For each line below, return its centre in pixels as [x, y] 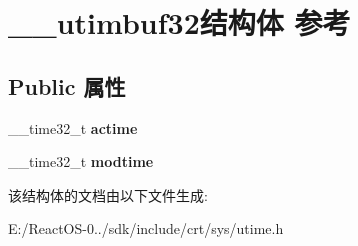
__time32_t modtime [81, 161]
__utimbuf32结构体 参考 [179, 22]
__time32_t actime [73, 127]
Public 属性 [67, 85]
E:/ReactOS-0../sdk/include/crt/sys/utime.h [146, 228]
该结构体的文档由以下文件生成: [108, 194]
